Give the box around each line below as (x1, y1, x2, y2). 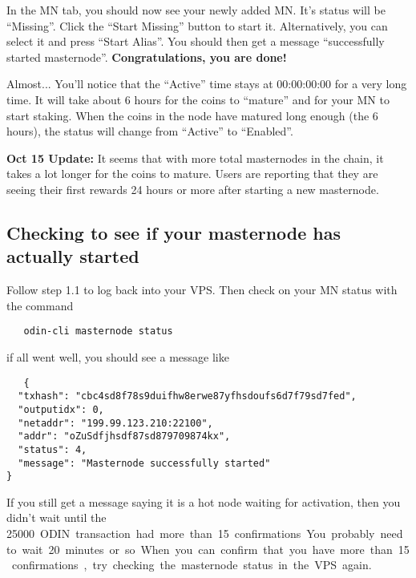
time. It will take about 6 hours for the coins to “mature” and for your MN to (6, 91, 390, 107)
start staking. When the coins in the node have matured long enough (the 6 (6, 107, 378, 123)
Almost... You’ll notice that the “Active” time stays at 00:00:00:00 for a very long (6, 75, 407, 92)
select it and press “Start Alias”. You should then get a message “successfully (6, 33, 385, 50)
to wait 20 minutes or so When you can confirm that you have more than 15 (6, 540, 410, 557)
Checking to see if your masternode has (6, 220, 341, 245)
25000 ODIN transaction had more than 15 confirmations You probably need (6, 525, 403, 541)
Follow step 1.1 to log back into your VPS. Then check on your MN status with (6, 281, 398, 298)
